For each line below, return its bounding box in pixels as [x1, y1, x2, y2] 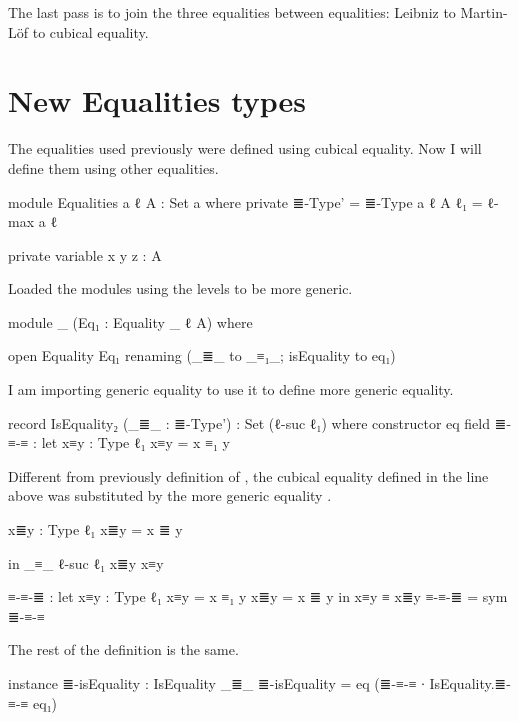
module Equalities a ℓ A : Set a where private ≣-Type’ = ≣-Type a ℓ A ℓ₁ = [8, 191, 483, 212]
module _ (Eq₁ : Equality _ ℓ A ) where [8, 311, 253, 332]
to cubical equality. [32, 21, 149, 42]
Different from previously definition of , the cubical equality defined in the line [8, 465, 489, 486]
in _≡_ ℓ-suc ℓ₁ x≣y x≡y [8, 552, 164, 573]
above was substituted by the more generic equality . [8, 485, 332, 506]
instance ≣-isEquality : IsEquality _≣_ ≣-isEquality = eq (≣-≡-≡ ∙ [8, 673, 425, 693]
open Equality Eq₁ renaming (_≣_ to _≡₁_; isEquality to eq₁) [8, 345, 396, 366]
